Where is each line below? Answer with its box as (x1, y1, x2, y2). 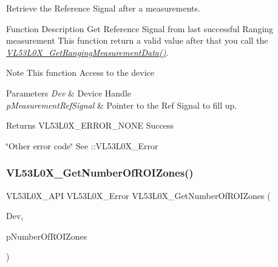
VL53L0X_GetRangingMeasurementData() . (6, 46, 169, 58)
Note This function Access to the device (6, 66, 155, 79)
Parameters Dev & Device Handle (6, 86, 131, 99)
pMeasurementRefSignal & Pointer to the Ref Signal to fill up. (6, 98, 237, 111)
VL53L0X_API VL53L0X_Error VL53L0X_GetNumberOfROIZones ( (6, 189, 271, 201)
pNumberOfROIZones (6, 229, 87, 242)
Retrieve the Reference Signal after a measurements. (6, 2, 200, 14)
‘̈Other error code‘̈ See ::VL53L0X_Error (6, 139, 158, 152)
